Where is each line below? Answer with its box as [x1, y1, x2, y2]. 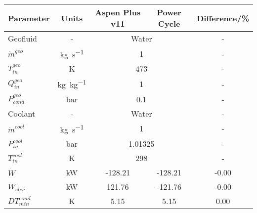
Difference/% [197, 12, 249, 24]
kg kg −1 [57, 77, 86, 90]
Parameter [8, 12, 50, 24]
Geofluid [8, 33, 37, 44]
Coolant [8, 107, 36, 119]
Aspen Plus [95, 6, 141, 18]
